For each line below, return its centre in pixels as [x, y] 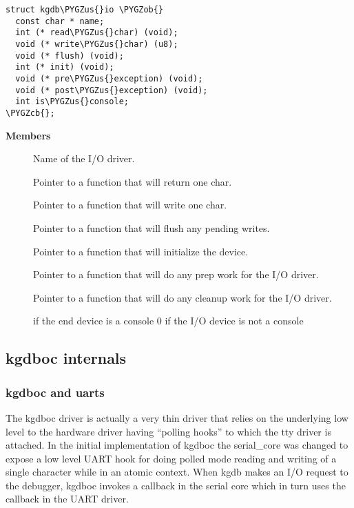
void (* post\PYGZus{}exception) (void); [112, 90]
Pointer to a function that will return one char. [133, 181]
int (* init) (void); [65, 67]
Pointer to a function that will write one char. [130, 205]
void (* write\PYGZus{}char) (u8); [97, 44]
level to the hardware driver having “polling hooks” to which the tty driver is [168, 431]
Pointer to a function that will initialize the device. [141, 251]
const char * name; [60, 21]
